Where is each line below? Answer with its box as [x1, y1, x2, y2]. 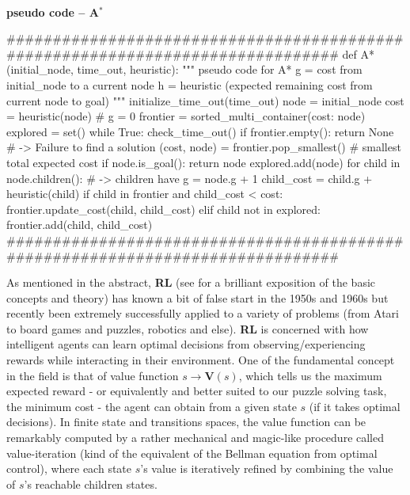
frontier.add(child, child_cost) [6, 216, 153, 233]
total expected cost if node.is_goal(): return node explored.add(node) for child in [6, 154, 401, 170]
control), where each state [6, 460, 132, 477]
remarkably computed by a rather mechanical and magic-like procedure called [6, 429, 385, 446]
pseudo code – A [6, 3, 99, 20]
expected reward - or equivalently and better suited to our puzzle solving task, [6, 383, 387, 399]
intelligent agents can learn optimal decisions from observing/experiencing [6, 336, 366, 352]
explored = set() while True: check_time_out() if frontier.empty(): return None [6, 123, 394, 139]
